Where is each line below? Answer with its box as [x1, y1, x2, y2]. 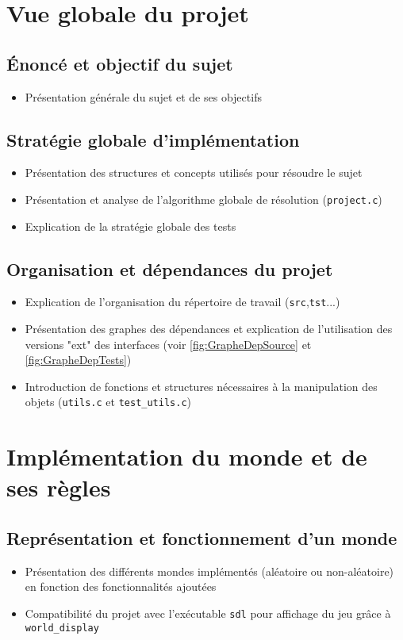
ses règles [6, 471, 111, 504]
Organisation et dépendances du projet [6, 256, 333, 281]
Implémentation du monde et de [6, 440, 367, 473]
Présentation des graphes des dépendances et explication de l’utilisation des [25, 320, 393, 337]
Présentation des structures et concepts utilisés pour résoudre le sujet [25, 164, 363, 181]
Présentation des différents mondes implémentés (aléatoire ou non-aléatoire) [25, 562, 394, 579]
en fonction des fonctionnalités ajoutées [25, 578, 217, 595]
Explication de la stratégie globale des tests [25, 217, 236, 234]
